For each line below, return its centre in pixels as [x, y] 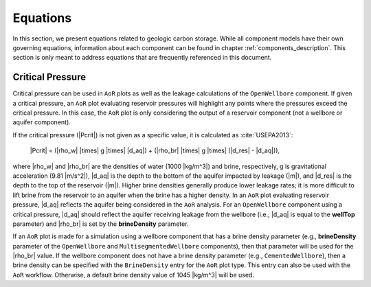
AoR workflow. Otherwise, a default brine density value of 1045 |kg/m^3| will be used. [133, 275]
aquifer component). [42, 122]
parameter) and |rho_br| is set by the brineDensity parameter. [101, 224]
